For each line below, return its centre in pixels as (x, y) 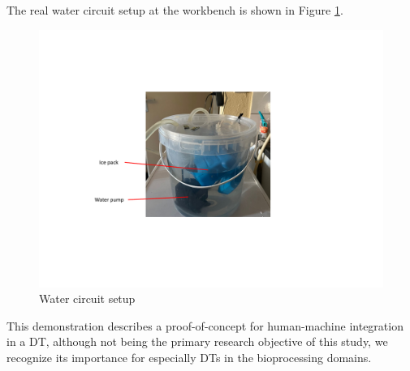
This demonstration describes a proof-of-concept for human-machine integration (205, 325)
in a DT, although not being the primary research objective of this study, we (197, 341)
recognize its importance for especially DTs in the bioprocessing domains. (189, 357)
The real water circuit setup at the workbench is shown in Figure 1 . (175, 10)
